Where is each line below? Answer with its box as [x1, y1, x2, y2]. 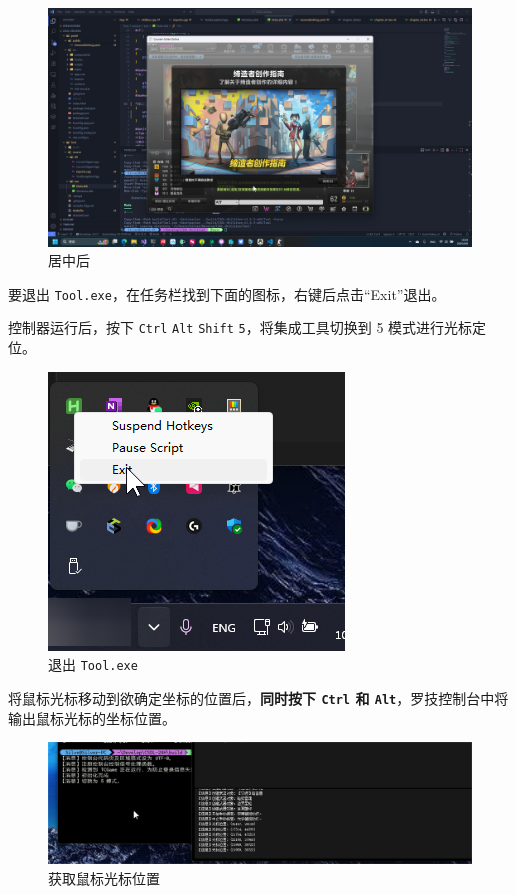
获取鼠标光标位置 [48, 867, 160, 888]
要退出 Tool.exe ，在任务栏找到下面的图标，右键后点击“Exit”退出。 [8, 283, 446, 304]
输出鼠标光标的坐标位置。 [8, 707, 176, 728]
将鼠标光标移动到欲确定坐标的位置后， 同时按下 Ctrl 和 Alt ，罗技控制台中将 [8, 687, 509, 708]
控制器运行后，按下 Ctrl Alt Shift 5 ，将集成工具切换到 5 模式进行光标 [8, 317, 473, 338]
